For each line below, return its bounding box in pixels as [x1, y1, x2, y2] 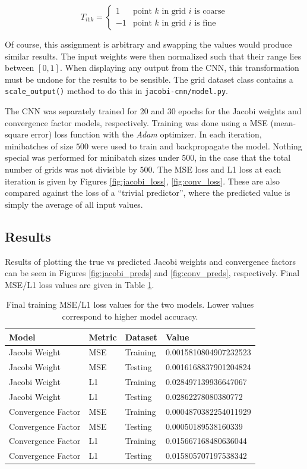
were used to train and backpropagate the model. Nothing [91, 139, 302, 152]
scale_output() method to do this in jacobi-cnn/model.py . [5, 85, 228, 97]
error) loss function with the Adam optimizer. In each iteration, [31, 128, 262, 140]
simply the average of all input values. [5, 198, 143, 210]
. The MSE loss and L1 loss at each [152, 163, 281, 175]
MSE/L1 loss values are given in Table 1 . [5, 278, 154, 290]
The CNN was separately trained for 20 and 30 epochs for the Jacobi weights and [5, 105, 302, 117]
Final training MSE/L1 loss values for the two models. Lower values [6, 298, 254, 311]
